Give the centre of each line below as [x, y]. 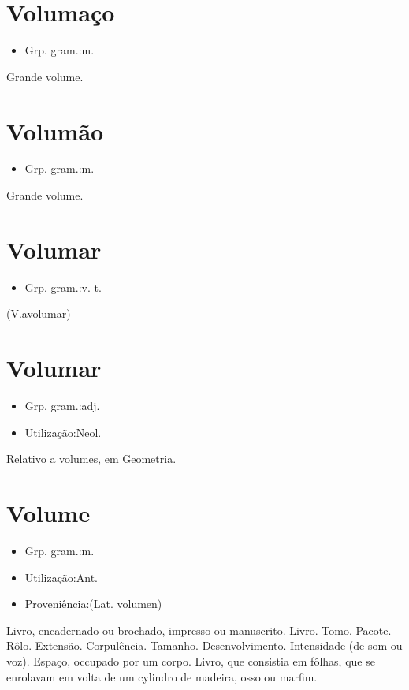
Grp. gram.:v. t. [63, 287]
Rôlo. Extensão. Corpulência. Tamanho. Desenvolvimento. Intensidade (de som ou [204, 645]
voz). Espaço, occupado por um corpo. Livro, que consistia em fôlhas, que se [191, 660]
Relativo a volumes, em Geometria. [91, 459]
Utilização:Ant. [61, 577]
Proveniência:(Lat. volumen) [93, 604]
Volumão [55, 131]
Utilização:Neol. [63, 432]
